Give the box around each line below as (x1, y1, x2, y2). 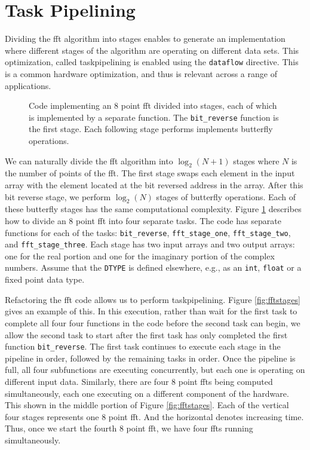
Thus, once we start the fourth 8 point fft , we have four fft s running (5, 422, 253, 434)
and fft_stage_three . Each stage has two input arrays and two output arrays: (5, 238, 295, 250)
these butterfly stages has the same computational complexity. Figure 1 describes (5, 203, 302, 215)
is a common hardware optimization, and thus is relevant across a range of (5, 67, 277, 79)
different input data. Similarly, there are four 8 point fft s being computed (5, 375, 273, 387)
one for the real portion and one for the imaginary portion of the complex (5, 249, 275, 262)
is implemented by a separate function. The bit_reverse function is (29, 111, 279, 123)
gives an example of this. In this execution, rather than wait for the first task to (5, 305, 297, 317)
